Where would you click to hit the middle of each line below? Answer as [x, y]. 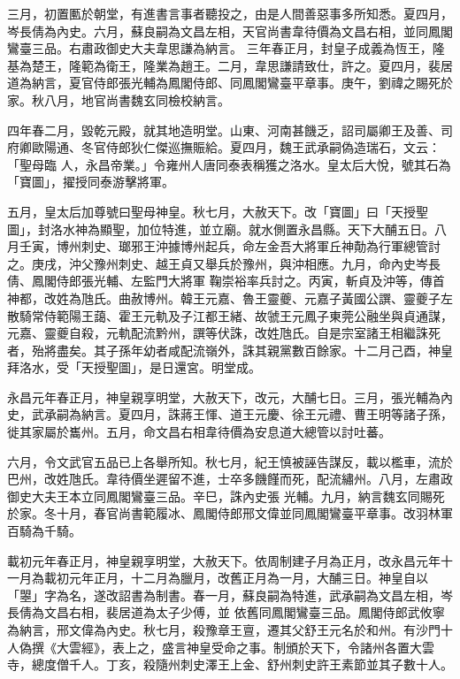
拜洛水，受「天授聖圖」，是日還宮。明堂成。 [134, 367]
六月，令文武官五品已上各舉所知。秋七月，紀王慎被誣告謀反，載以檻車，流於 [230, 461]
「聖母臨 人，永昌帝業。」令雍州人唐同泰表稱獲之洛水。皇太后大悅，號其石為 [229, 164]
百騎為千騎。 [44, 531]
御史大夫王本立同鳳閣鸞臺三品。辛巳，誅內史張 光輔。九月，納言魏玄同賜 [220, 496]
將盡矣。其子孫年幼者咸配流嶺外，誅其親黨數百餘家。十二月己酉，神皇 [248, 350]
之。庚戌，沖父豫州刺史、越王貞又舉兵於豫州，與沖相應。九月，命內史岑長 [224, 263]
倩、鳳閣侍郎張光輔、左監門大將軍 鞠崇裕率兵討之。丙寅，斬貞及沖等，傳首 [226, 281]
